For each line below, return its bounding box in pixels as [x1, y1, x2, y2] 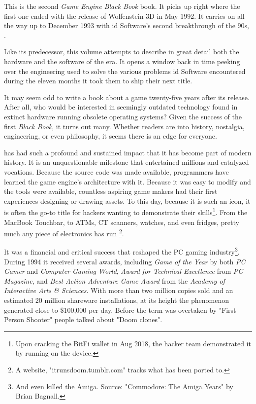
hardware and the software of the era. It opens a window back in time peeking [4, 56, 240, 66]
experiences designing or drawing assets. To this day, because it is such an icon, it [4, 195, 251, 206]
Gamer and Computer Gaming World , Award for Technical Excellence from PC [4, 266, 243, 276]
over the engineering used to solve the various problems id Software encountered [4, 66, 246, 76]
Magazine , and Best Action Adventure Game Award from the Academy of [4, 275, 225, 286]
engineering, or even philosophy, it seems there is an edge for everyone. [4, 131, 217, 141]
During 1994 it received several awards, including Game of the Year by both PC [4, 256, 246, 266]
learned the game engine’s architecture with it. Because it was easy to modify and [4, 176, 251, 186]
